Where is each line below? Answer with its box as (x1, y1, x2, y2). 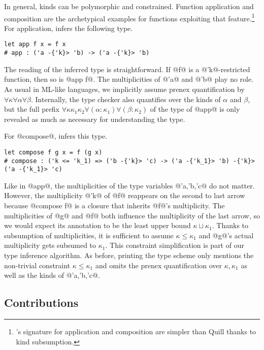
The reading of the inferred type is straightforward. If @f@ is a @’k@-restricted (4, 63, 250, 74)
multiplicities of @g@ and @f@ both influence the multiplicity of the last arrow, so (4, 210, 260, 220)
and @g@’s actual (199, 230, 254, 240)
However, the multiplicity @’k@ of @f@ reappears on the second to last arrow (4, 190, 245, 201)
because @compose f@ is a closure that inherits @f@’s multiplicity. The (4, 200, 225, 211)
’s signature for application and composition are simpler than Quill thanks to (16, 326, 256, 337)
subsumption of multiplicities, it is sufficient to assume (4, 230, 174, 240)
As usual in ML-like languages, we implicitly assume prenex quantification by (4, 83, 245, 94)
